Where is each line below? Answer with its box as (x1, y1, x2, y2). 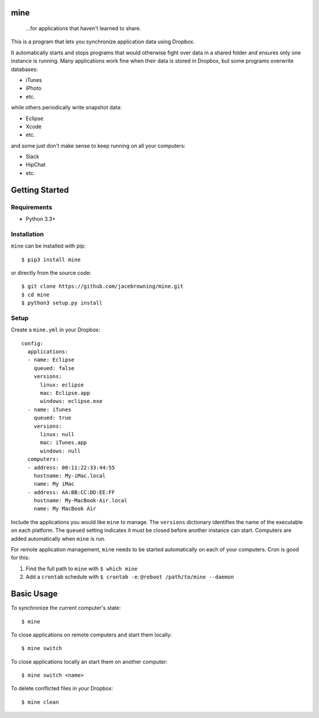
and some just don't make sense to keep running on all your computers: (11, 142, 185, 149)
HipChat (25, 161, 46, 168)
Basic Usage (11, 589, 58, 599)
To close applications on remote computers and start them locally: (11, 631, 172, 638)
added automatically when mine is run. (11, 535, 106, 542)
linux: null (40, 431, 75, 437)
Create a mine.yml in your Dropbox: (11, 326, 100, 333)
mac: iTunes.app (40, 439, 87, 446)
